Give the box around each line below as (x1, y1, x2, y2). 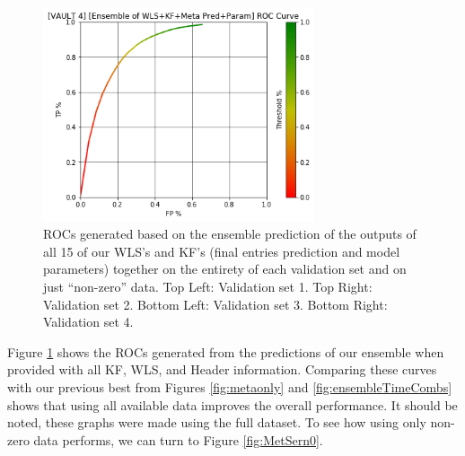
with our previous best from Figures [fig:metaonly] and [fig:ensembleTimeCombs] (7, 377, 452, 396)
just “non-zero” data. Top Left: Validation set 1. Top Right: (43, 276, 373, 295)
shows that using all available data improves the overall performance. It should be (7, 395, 458, 414)
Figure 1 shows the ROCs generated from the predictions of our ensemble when (7, 342, 444, 361)
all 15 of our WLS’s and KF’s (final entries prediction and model (43, 241, 400, 260)
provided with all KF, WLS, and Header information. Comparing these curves (7, 360, 437, 379)
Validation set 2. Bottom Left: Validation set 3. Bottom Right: (43, 294, 388, 313)
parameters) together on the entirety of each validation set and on (43, 259, 407, 278)
